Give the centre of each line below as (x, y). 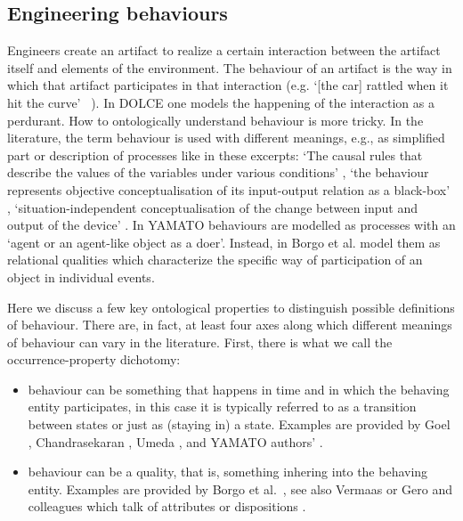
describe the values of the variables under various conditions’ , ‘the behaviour (218, 172)
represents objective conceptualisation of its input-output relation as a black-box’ (229, 189)
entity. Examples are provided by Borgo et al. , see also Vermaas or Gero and (240, 488)
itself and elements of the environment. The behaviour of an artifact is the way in (230, 67)
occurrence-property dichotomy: (94, 359)
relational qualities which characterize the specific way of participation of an (215, 260)
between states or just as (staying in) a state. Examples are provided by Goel (239, 424)
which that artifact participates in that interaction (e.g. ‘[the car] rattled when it (228, 85)
